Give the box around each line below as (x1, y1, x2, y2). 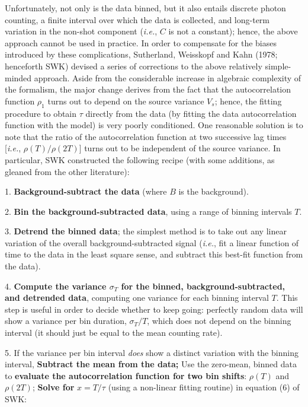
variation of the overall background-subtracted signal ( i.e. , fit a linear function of (5, 236, 299, 249)
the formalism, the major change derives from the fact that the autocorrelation (5, 83, 291, 96)
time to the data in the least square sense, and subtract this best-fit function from (5, 248, 303, 260)
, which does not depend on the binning (147, 314, 291, 327)
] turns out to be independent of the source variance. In (79, 142, 281, 154)
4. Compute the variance (5, 279, 107, 292)
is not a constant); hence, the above (168, 25, 298, 37)
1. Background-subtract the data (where (5, 185, 167, 198)
